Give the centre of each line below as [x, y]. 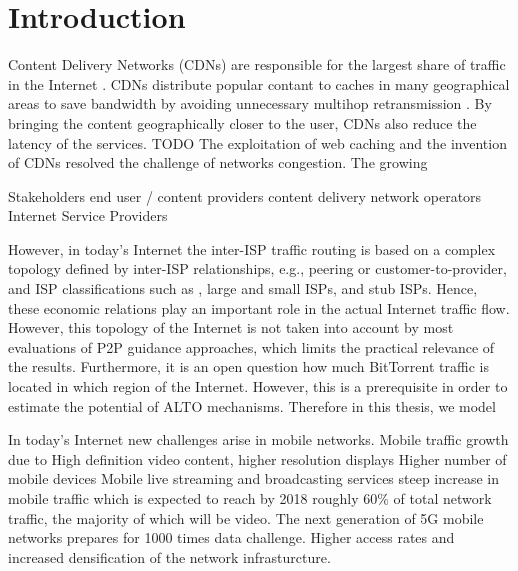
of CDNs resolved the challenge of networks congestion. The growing [218, 162]
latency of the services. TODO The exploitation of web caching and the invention [257, 142]
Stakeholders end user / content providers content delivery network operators [245, 195]
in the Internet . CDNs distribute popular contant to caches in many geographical [259, 83]
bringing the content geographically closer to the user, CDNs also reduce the [242, 122]
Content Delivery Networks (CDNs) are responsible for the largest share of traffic [257, 64]
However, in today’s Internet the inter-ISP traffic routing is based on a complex [252, 248]
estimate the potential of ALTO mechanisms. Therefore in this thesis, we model [252, 405]
